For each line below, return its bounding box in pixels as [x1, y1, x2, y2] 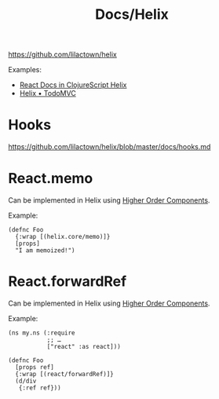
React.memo [8, 170, 93, 188]
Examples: [8, 65, 42, 75]
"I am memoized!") [15, 247, 76, 254]
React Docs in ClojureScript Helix [19, 80, 127, 90]
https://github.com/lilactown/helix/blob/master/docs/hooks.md [8, 142, 211, 152]
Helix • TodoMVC [19, 89, 76, 98]
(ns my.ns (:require [8, 329, 76, 337]
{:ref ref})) [18, 384, 61, 392]
